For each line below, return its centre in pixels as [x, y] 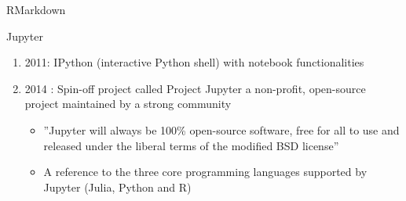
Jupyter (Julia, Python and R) [117, 187]
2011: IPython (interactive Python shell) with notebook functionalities [194, 62]
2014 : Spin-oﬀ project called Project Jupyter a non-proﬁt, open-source [195, 88]
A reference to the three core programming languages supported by [205, 172]
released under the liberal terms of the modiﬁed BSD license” [191, 145]
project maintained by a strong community [128, 104]
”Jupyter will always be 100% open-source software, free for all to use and [221, 129]
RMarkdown [36, 9]
